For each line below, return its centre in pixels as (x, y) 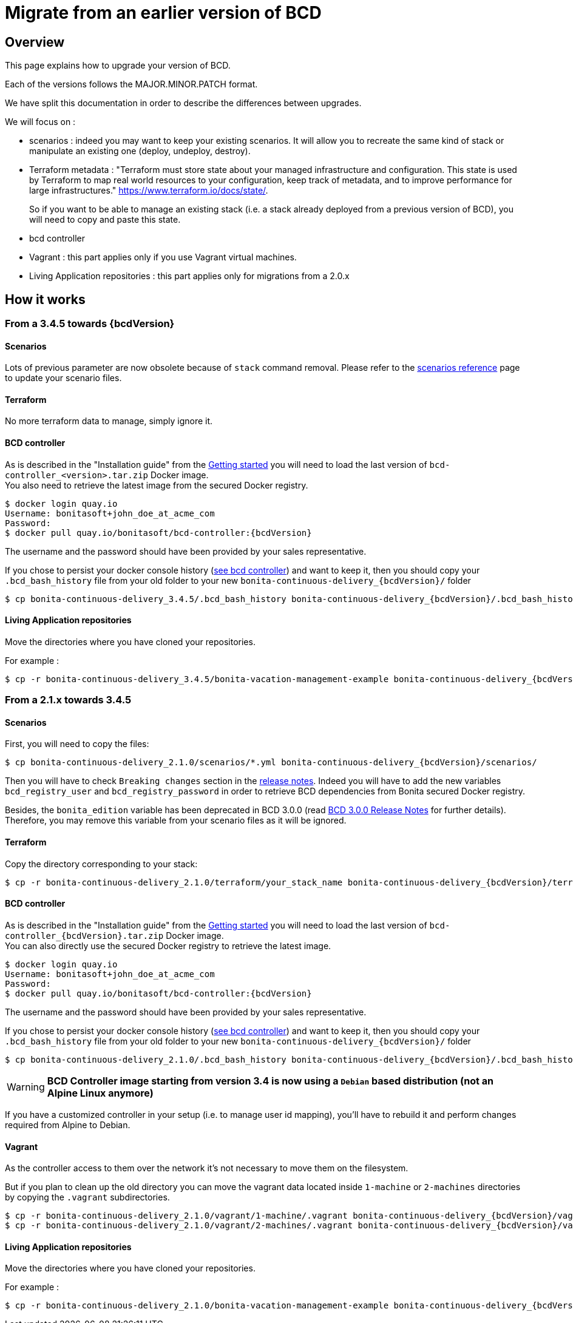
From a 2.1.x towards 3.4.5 (68, 700)
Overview (35, 42)
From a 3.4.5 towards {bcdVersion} (90, 324)
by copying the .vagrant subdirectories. (87, 1197)
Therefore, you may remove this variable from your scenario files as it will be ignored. (176, 821)
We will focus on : (40, 122)
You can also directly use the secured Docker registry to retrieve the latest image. (168, 946)
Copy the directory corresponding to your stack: (101, 864)
